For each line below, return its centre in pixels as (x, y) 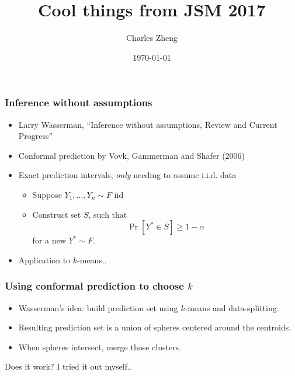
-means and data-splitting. (232, 307)
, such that (108, 214)
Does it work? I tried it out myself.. (68, 366)
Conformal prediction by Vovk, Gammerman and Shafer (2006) (132, 155)
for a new (49, 240)
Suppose (47, 194)
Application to (44, 260)
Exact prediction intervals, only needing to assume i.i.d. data (127, 175)
